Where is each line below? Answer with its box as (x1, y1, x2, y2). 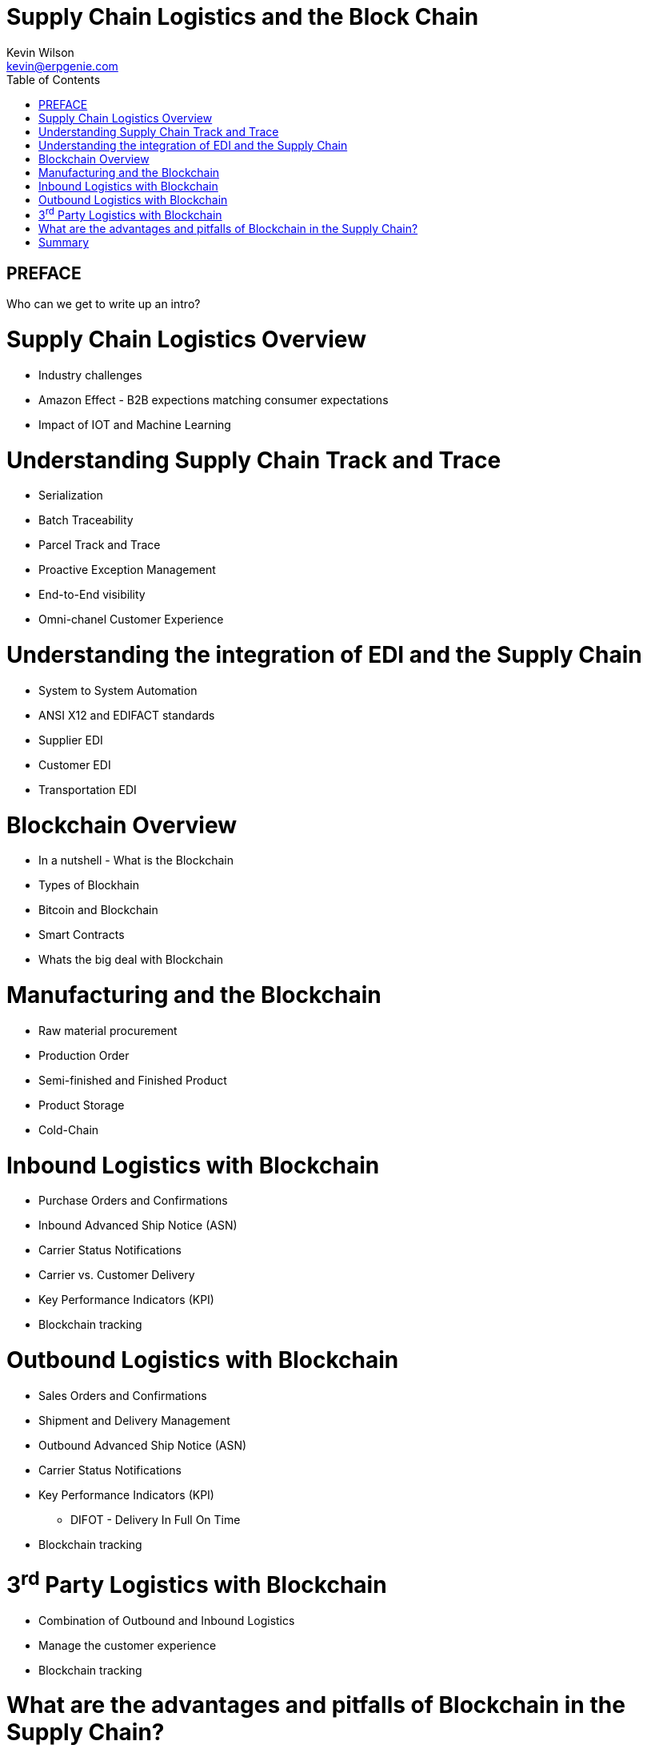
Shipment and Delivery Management (38, 1413, 230, 1427)
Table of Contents (6, 72, 101, 86)
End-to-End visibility (38, 588, 146, 602)
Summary (38, 235, 90, 250)
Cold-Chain (38, 1122, 99, 1137)
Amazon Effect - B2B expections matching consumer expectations (38, 392, 389, 407)
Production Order (38, 1048, 130, 1062)
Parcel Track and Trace (38, 538, 161, 552)
